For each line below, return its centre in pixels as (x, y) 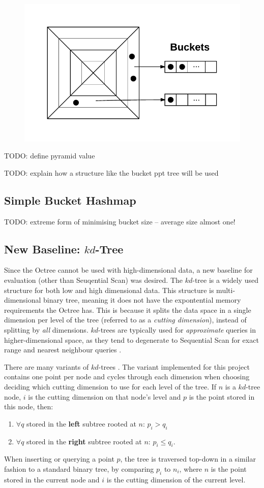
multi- (226, 290)
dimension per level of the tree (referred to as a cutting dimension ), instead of (125, 320)
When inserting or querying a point (59, 459)
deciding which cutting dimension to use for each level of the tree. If (110, 386)
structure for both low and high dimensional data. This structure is (109, 290)
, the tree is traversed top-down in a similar (188, 459)
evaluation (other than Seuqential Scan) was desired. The (94, 280)
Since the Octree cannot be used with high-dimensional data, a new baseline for (128, 270)
